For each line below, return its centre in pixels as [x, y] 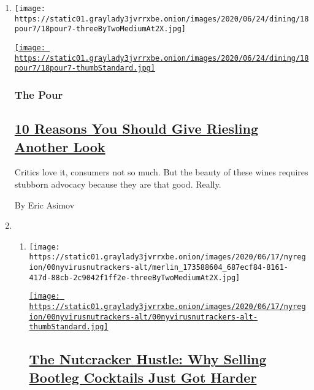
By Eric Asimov [44, 205]
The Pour [39, 94]
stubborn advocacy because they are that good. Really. [118, 184]
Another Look [60, 146]
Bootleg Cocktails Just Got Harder [143, 377]
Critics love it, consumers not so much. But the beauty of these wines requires [161, 172]
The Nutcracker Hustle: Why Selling [148, 359]
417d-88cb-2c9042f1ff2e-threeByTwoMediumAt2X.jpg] [135, 277]
